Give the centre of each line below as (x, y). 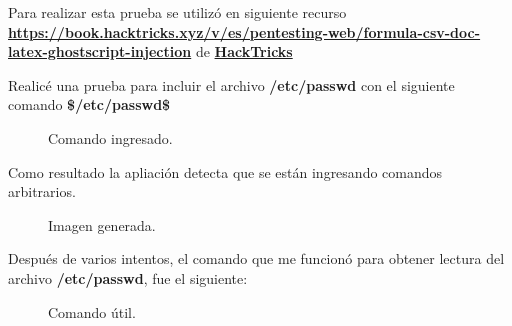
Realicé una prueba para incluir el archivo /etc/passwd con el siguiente (231, 84)
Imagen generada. (102, 224)
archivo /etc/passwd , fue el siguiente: (128, 277)
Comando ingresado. (110, 137)
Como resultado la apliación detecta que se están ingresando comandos (225, 171)
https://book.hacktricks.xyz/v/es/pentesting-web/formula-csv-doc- (244, 31)
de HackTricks (244, 51)
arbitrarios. (42, 191)
